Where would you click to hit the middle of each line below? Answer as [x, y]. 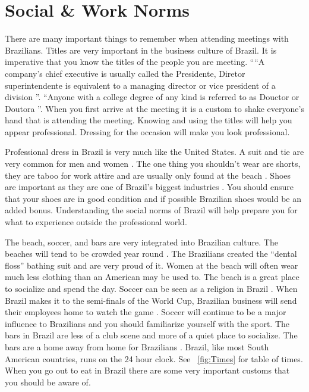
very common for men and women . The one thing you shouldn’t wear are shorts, [153, 164]
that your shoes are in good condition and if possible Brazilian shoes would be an [153, 198]
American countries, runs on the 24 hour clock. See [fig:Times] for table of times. [154, 358]
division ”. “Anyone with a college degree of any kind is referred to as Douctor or [152, 97]
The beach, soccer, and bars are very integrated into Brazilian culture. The [141, 242]
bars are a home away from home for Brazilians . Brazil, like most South [137, 346]
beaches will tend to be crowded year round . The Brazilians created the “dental [151, 253]
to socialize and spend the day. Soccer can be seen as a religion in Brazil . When [151, 288]
